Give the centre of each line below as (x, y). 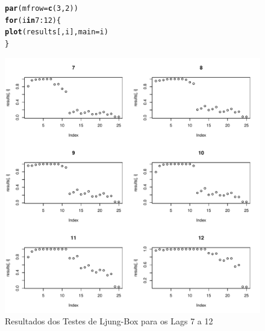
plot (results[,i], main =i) (57, 32)
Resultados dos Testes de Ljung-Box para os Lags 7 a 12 (109, 321)
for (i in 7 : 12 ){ (33, 20)
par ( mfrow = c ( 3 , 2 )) (42, 8)
